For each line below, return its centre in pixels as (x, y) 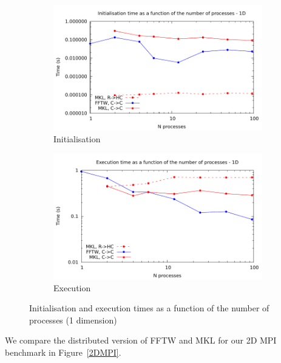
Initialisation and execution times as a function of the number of (149, 308)
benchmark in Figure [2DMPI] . (63, 352)
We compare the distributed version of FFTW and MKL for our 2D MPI (141, 340)
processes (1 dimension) (73, 320)
